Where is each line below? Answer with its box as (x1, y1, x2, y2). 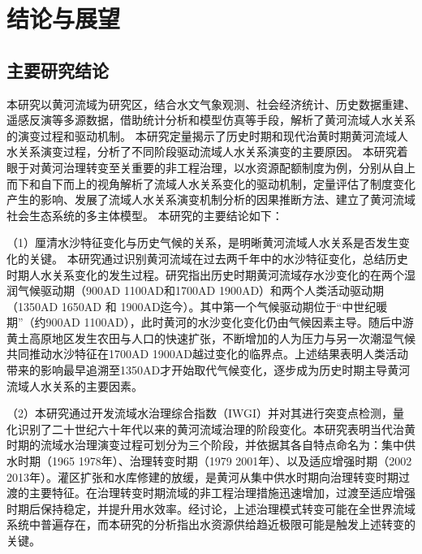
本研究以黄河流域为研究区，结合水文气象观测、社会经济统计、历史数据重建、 (6, 95, 416, 112)
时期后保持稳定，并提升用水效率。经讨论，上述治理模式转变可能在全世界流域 (6, 500, 416, 517)
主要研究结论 (6, 57, 109, 82)
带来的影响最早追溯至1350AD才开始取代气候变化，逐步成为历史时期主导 (6, 361, 388, 379)
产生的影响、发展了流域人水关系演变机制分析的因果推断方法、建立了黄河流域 (6, 191, 416, 208)
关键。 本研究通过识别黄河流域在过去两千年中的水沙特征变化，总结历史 (28, 249, 408, 266)
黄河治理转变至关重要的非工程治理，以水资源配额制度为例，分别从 (40, 158, 393, 175)
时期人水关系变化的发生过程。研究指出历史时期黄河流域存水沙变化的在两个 (6, 266, 404, 283)
